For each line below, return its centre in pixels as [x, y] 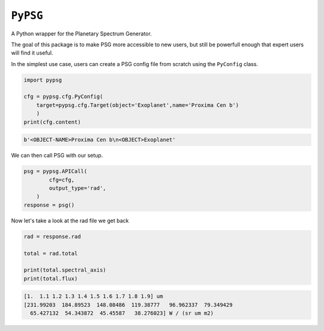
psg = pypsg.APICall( [55, 172]
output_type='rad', [77, 188]
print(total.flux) [51, 278]
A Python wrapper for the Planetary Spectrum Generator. [82, 34]
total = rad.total [51, 253]
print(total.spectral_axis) [65, 270]
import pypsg [43, 80]
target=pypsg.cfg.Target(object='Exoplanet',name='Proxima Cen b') [138, 105]
